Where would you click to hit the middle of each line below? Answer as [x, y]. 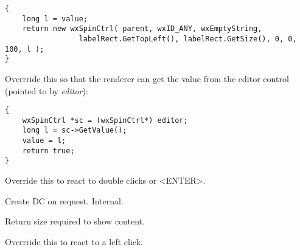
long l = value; [55, 19]
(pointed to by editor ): [47, 90]
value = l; [44, 141]
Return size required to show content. [75, 221]
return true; [48, 151]
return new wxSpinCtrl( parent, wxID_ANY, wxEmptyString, [142, 29]
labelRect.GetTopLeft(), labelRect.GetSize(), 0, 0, [188, 39]
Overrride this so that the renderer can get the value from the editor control [147, 78]
